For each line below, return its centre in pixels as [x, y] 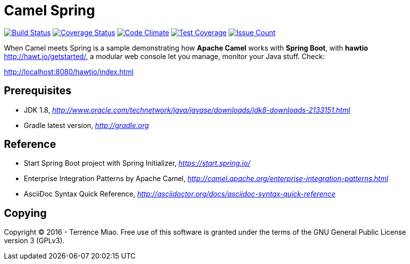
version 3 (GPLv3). [34, 241]
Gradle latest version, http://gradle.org [87, 125]
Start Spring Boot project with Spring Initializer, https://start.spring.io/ [137, 163]
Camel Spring [50, 10]
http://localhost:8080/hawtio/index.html [69, 71]
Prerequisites [38, 91]
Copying [25, 213]
